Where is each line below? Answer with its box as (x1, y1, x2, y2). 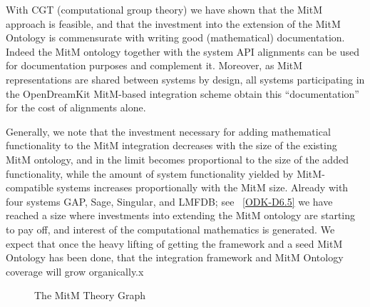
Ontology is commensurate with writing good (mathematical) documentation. (6, 30, 345, 45)
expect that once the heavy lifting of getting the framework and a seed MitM (6, 236, 343, 251)
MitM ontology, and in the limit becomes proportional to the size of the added (6, 151, 349, 166)
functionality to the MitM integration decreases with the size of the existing (6, 138, 337, 153)
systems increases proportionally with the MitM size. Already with (56, 180, 349, 195)
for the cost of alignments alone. (6, 100, 146, 115)
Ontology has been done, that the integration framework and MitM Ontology (6, 250, 344, 265)
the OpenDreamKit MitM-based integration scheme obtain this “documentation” (6, 86, 359, 101)
